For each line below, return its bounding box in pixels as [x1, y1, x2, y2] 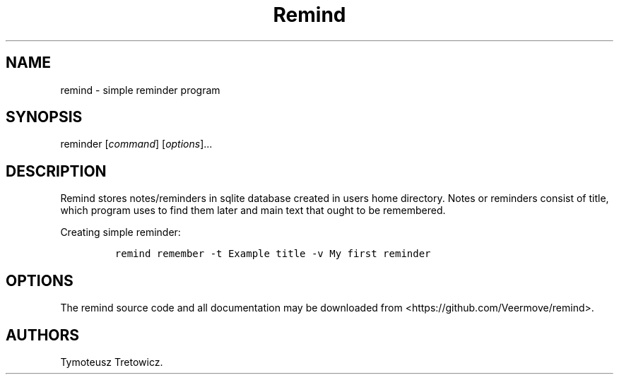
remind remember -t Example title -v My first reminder [114, 248, 431, 260]
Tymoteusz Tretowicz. [60, 355, 163, 368]
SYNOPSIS [6, 108, 83, 126]
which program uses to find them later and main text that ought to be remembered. [60, 204, 446, 217]
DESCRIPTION [6, 162, 107, 180]
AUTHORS [6, 326, 80, 344]
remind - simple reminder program [60, 83, 220, 96]
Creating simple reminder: [60, 226, 181, 239]
